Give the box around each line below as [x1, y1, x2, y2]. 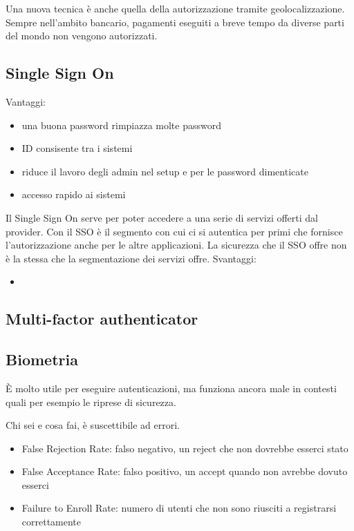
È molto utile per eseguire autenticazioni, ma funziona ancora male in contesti [6, 380, 337, 395]
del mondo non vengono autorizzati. [6, 28, 158, 43]
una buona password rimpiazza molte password [21, 117, 221, 132]
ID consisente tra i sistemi [21, 141, 133, 155]
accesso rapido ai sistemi [21, 187, 126, 202]
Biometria [6, 349, 78, 370]
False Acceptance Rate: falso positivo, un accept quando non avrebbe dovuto [21, 464, 348, 479]
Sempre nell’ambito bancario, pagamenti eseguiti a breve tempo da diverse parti [6, 15, 344, 29]
